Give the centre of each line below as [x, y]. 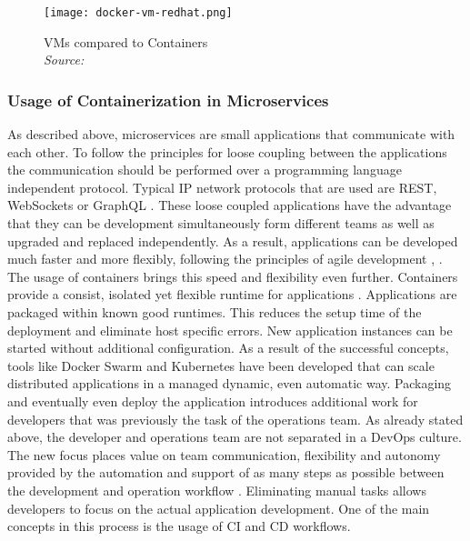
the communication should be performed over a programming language [205, 170]
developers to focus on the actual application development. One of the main [219, 508]
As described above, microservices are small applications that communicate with [231, 134]
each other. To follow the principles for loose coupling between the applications [227, 151]
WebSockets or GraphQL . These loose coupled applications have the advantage [230, 205]
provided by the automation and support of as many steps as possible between [226, 472]
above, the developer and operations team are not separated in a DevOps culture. [235, 437]
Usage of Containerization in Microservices [168, 100]
